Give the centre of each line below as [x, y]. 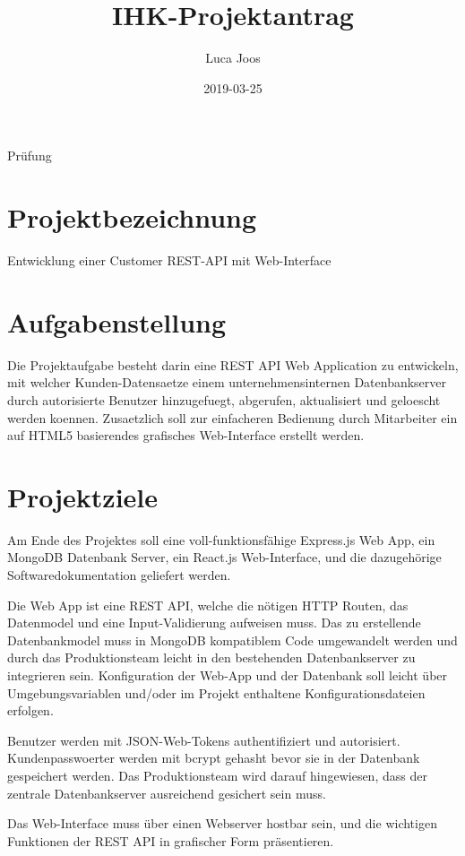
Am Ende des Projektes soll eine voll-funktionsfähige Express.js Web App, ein [221, 539]
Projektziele [83, 496]
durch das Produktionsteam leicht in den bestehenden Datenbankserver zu [211, 657]
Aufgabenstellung [117, 321]
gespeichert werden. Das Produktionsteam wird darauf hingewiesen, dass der [217, 775]
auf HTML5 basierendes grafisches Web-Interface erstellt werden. [186, 435]
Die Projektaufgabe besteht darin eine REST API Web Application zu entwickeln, [233, 364]
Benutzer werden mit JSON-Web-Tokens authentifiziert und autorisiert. [204, 740]
